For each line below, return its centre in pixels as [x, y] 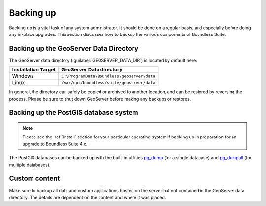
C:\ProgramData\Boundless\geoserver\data [108, 76]
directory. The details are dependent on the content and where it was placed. [87, 197]
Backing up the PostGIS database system [74, 113]
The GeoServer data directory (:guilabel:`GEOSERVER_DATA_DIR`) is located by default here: [103, 60]
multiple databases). [30, 165]
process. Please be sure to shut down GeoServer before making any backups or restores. [100, 99]
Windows [23, 76]
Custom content [34, 179]
